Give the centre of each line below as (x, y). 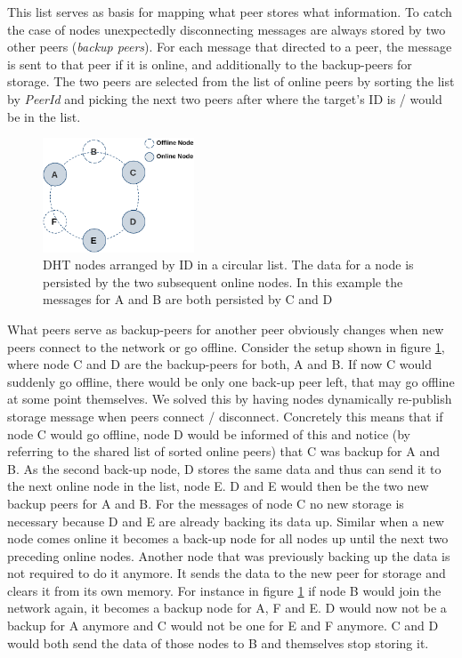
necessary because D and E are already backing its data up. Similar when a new (226, 521)
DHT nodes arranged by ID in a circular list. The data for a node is (228, 265)
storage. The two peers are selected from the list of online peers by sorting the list (231, 81)
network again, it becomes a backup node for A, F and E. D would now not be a (227, 608)
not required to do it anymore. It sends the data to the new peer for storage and (227, 573)
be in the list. (44, 116)
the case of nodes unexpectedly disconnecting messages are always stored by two (227, 29)
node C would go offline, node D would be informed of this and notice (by (209, 433)
